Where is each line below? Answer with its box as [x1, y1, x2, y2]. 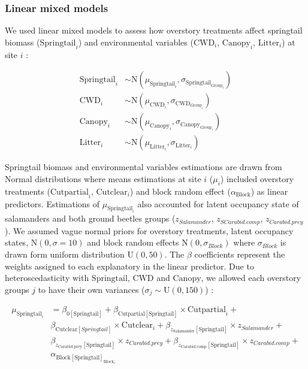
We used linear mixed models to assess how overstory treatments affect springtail [5, 24, 303, 37]
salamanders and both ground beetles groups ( [5, 212, 176, 225]
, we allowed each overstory [201, 271, 301, 284]
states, [5, 236, 29, 249]
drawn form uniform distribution [5, 247, 125, 260]
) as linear [250, 184, 288, 197]
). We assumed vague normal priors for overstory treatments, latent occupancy [5, 224, 294, 237]
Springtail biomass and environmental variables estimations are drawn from [5, 161, 282, 173]
